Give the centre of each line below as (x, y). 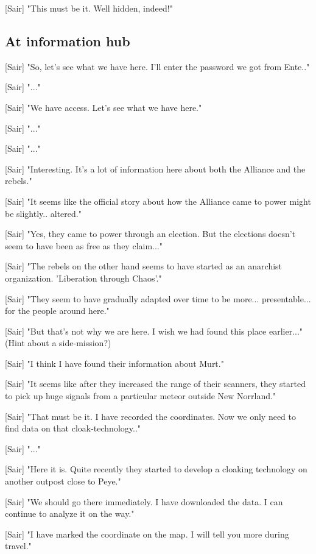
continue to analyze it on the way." (70, 513)
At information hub (68, 41)
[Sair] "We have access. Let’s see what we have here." (104, 107)
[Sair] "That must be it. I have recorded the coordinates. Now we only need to (151, 416)
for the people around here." (57, 311)
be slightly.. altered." (43, 213)
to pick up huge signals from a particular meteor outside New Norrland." (141, 396)
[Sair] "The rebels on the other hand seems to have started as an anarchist (144, 266)
